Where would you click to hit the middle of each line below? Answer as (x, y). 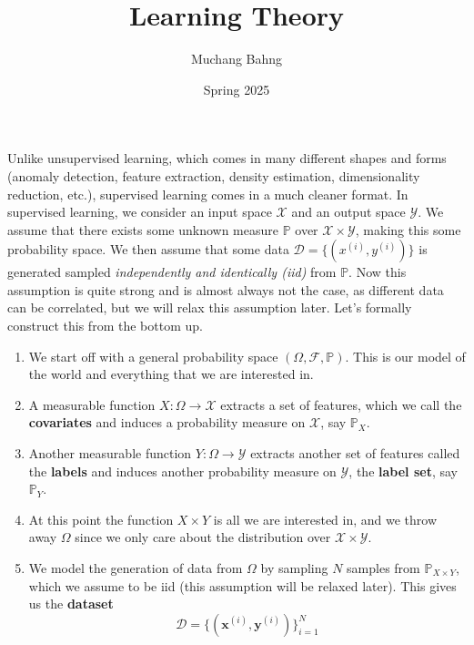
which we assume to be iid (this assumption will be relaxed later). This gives (242, 585)
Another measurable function (110, 453)
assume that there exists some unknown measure (143, 229)
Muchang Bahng (237, 59)
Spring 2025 (237, 89)
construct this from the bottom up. (105, 326)
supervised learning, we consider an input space (140, 212)
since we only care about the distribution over (203, 537)
